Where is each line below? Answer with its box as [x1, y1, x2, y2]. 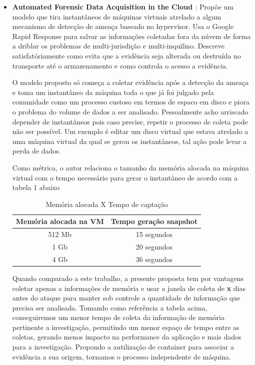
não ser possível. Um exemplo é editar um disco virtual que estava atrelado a [12, 126, 248, 136]
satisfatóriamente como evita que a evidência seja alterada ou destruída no [12, 50, 241, 60]
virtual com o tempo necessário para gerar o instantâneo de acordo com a [12, 172, 238, 182]
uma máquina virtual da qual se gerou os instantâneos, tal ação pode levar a [12, 135, 247, 146]
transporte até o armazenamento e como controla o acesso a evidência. [12, 60, 228, 70]
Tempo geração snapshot [110, 216, 198, 226]
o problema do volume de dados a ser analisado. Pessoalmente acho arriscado [12, 106, 248, 116]
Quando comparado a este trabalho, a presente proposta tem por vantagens [12, 272, 243, 283]
